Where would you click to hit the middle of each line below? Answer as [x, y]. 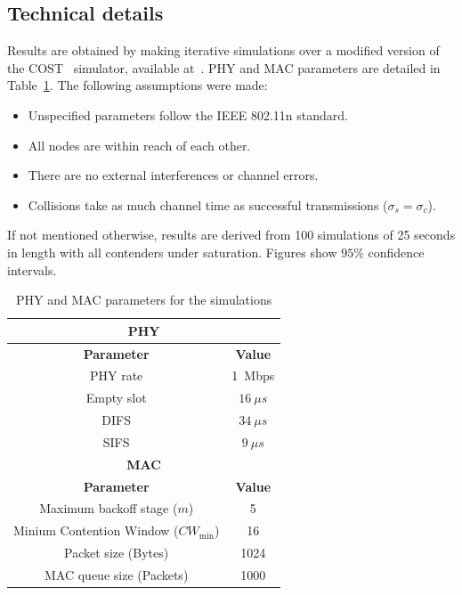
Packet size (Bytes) [117, 553]
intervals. [32, 269]
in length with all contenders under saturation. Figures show [172, 252]
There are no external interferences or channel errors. [173, 175]
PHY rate [116, 375]
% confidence [389, 252]
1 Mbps [253, 375]
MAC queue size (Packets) [117, 575]
